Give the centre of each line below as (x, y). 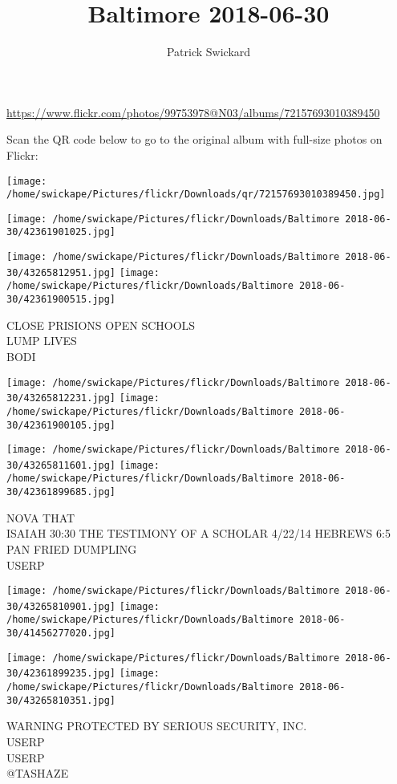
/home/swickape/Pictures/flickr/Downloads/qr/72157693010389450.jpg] (196, 195)
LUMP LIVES (42, 341)
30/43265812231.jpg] (61, 398)
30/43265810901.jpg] (61, 606)
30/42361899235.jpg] (61, 674)
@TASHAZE (38, 773)
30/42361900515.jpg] (61, 300)
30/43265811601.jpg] (61, 465)
